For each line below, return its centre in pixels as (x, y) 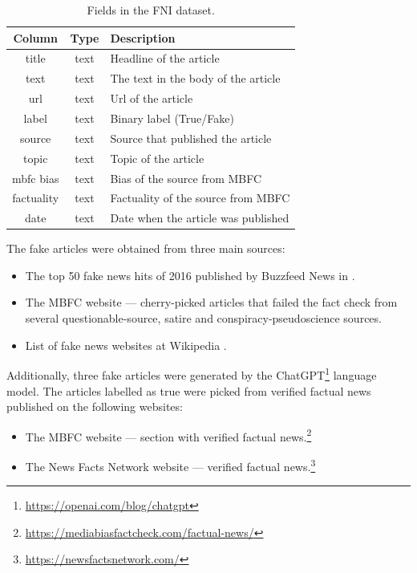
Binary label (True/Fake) (172, 118)
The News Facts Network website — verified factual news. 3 (170, 465)
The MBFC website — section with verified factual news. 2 (168, 435)
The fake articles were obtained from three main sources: (146, 248)
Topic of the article (157, 158)
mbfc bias (36, 178)
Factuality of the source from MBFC (200, 198)
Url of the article (152, 98)
